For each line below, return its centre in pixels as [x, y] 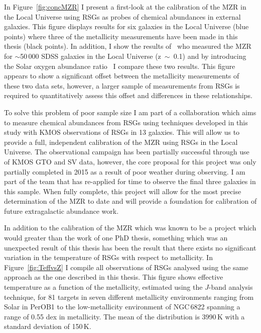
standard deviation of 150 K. [48, 326]
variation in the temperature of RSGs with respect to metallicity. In [108, 257]
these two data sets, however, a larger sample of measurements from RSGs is [122, 85]
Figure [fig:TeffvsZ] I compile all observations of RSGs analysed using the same [126, 267]
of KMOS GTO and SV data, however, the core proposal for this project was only [130, 161]
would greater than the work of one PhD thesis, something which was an [116, 238]
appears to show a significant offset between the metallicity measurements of [122, 76]
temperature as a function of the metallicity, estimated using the [103, 287]
